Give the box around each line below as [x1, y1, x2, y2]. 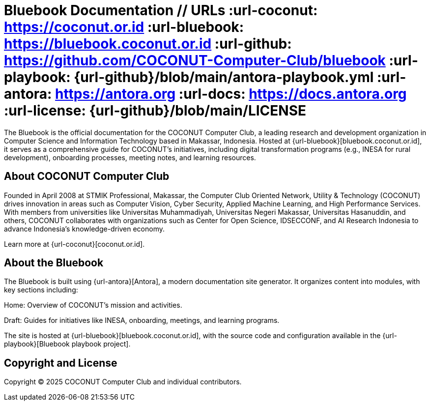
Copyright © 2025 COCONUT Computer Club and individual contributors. [4, 377, 242, 386]
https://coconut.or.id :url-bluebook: [4, 19, 244, 35]
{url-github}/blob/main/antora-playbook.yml [74, 69, 374, 86]
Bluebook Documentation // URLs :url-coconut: [4, 2, 318, 19]
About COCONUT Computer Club [4, 170, 170, 183]
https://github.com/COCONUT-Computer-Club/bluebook [4, 52, 386, 69]
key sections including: [4, 286, 78, 294]
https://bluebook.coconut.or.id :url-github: [4, 35, 292, 52]
